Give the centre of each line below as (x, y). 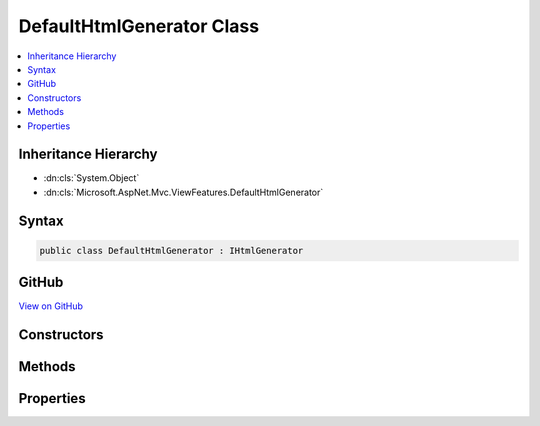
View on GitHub (51, 306)
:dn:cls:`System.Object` (91, 178)
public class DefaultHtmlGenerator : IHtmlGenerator (171, 250)
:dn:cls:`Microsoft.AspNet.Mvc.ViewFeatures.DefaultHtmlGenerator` (183, 192)
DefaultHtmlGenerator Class (139, 26)
